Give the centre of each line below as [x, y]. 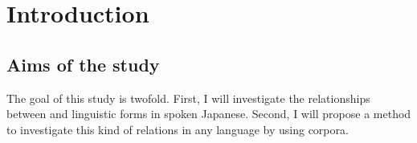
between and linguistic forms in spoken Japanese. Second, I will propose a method [209, 114]
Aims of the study [83, 64]
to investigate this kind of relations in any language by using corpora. [178, 129]
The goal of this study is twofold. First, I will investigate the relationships [188, 98]
